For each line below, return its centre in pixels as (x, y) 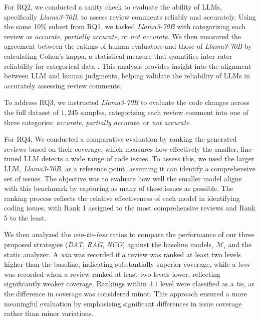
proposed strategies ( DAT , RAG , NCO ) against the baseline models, (109, 244)
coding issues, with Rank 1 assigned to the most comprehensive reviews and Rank (130, 208)
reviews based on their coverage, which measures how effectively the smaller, (121, 148)
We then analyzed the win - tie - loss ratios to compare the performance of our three (129, 234)
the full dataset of (31, 112)
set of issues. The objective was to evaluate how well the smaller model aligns (123, 178)
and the (240, 244)
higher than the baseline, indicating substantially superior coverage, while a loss (127, 264)
